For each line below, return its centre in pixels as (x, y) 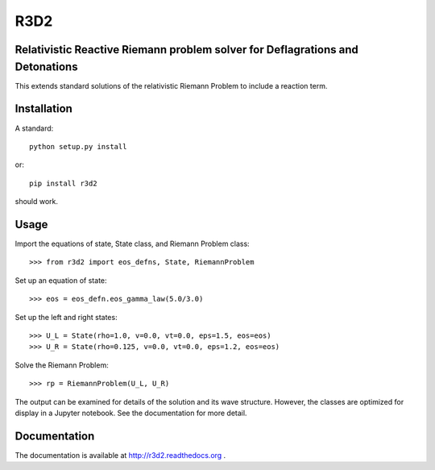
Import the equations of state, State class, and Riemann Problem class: (132, 244)
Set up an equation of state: (61, 280)
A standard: (34, 128)
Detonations (46, 67)
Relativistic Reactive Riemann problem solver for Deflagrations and (186, 50)
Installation (43, 109)
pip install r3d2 (63, 183)
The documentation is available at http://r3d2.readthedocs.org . (120, 455)
